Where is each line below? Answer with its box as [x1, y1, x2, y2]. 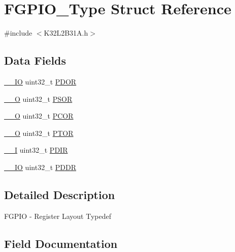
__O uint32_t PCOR [4, 110, 74, 121]
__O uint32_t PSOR [4, 93, 73, 104]
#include [4, 27, 32, 38]
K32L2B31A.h [44, 27, 88, 38]
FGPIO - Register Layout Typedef [4, 210, 111, 221]
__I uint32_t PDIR [4, 145, 68, 155]
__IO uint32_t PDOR [4, 76, 77, 87]
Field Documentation [4, 235, 118, 251]
